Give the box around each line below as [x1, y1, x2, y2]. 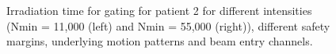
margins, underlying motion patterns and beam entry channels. [6, 33, 313, 49]
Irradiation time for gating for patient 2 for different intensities [6, 2, 312, 18]
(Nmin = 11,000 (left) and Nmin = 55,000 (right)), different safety [6, 17, 330, 34]
